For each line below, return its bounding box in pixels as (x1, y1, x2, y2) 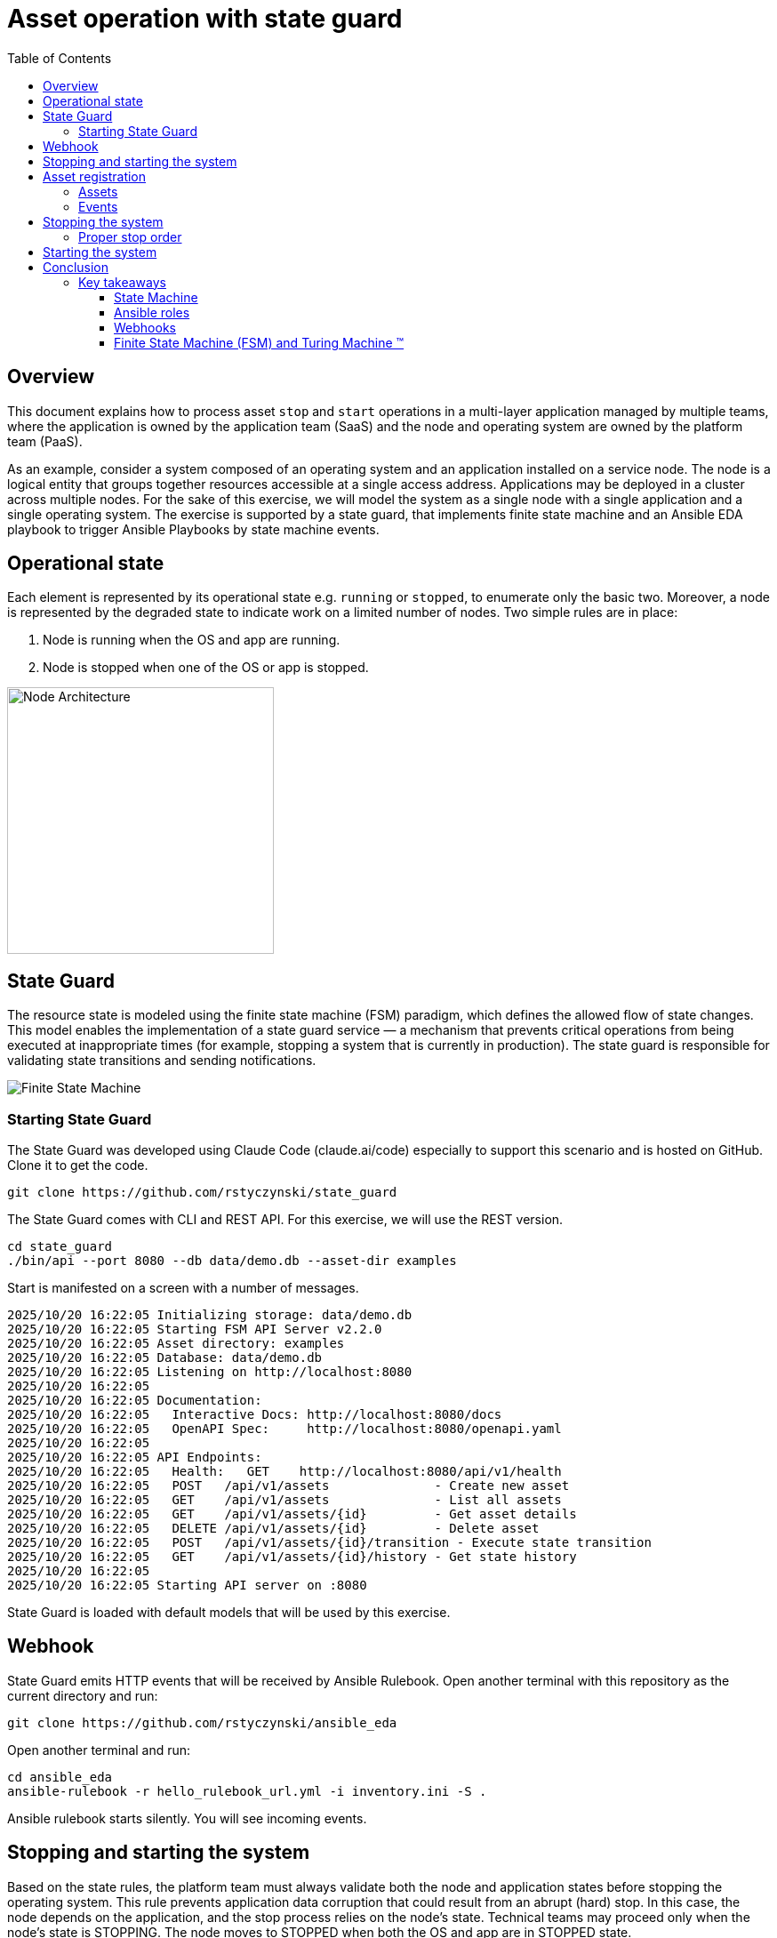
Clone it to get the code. (7, 1157, 148, 1173)
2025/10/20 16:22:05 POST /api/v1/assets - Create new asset (7, 1478, 570, 1494)
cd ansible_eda (7, 1769, 113, 1784)
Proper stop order (78, 228, 182, 244)
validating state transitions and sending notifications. (7, 1053, 316, 1069)
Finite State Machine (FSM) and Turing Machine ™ (114, 334, 405, 350)
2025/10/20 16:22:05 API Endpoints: (7, 1450, 262, 1465)
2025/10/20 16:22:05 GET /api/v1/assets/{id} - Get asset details (7, 1507, 577, 1522)
